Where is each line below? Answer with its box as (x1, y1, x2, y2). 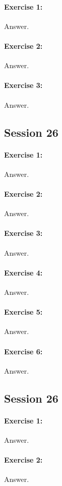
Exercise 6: (4, 346, 43, 356)
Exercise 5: (4, 307, 43, 317)
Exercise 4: (4, 267, 43, 278)
